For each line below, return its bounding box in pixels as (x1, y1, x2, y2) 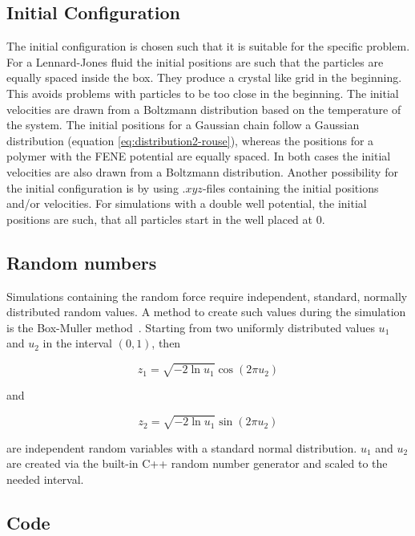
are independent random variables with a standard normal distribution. (6, 439, 357, 456)
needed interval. (6, 470, 84, 487)
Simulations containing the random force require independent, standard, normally (6, 287, 408, 304)
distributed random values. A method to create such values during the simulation (6, 303, 406, 320)
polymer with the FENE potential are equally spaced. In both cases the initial (6, 148, 391, 164)
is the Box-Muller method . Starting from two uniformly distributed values (6, 319, 375, 335)
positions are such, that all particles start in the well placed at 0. (6, 210, 325, 227)
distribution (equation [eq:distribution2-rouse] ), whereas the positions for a (6, 132, 374, 148)
